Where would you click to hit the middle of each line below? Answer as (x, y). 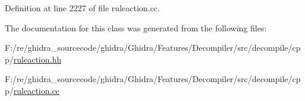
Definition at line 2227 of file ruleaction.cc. (82, 8)
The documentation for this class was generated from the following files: (136, 27)
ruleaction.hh (37, 59)
